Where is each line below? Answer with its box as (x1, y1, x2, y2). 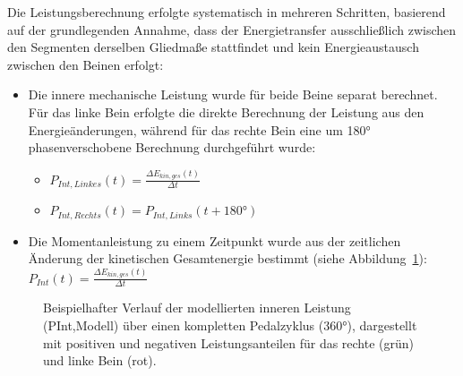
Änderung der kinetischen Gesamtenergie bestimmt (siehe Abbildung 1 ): (28, 249, 427, 268)
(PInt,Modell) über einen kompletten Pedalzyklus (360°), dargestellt (43, 316, 417, 335)
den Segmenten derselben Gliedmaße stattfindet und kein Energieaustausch (7, 38, 419, 56)
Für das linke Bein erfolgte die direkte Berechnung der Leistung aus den (28, 102, 424, 121)
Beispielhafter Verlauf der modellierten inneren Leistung (43, 298, 351, 317)
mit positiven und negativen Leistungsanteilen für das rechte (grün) (43, 333, 415, 352)
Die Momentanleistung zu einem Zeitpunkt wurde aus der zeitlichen (28, 231, 401, 250)
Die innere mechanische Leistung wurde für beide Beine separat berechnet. (28, 85, 438, 104)
